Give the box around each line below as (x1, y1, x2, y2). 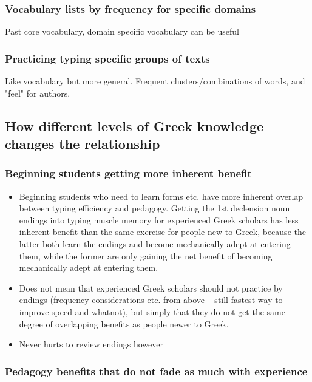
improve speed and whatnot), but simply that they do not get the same (19, 305, 285, 318)
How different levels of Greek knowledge (5, 116, 264, 135)
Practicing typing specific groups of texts (5, 50, 210, 66)
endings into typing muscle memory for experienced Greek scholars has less (19, 213, 299, 226)
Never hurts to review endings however (19, 338, 163, 350)
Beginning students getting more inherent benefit (5, 166, 252, 181)
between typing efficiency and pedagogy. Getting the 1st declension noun (19, 202, 290, 214)
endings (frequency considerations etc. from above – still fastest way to (19, 293, 283, 306)
